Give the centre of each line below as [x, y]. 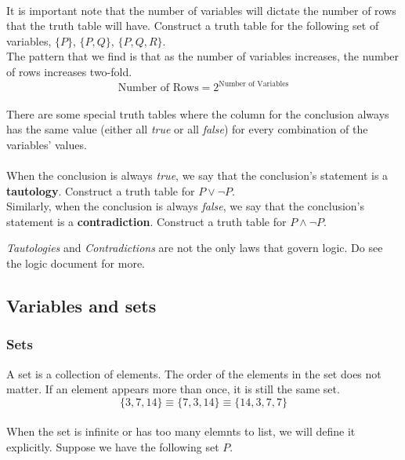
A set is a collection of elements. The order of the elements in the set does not [194, 373]
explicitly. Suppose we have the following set [113, 446]
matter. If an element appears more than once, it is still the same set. [173, 389]
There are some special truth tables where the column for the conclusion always [198, 113]
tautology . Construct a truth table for [101, 190]
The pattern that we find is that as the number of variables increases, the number [203, 56]
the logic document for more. [76, 263]
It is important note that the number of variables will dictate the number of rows [201, 10]
